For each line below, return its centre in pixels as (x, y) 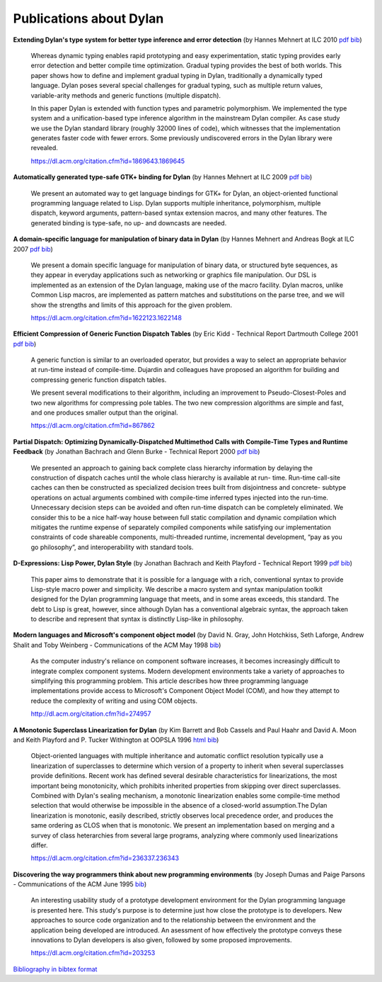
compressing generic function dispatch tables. (99, 380)
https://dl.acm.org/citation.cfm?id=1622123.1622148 (106, 317)
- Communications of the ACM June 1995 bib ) (80, 884)
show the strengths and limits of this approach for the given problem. (132, 305)
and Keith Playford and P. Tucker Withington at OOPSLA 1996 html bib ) (116, 740)
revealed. (44, 148)
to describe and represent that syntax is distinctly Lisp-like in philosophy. (137, 619)
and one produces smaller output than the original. (104, 413)
